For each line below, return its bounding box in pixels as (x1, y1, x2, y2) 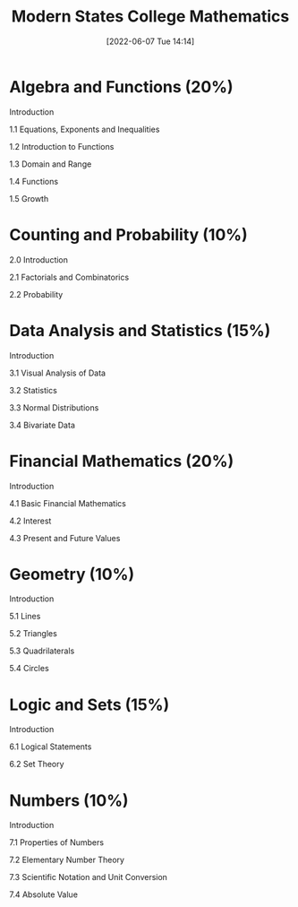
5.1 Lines (9, 611, 41, 622)
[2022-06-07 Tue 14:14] (106, 36, 195, 47)
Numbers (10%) (9, 790, 129, 810)
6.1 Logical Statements (9, 741, 92, 752)
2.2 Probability (9, 289, 64, 299)
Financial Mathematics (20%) (9, 451, 234, 471)
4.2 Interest (9, 515, 52, 526)
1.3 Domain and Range (9, 159, 92, 169)
